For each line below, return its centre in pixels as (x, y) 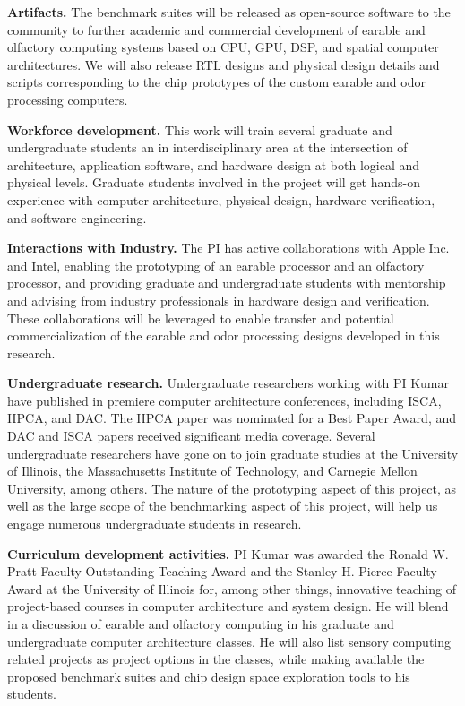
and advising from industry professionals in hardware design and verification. (219, 300)
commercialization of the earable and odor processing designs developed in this (224, 336)
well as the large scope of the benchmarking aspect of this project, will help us (223, 506)
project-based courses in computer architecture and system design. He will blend (228, 606)
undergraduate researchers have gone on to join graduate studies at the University (233, 453)
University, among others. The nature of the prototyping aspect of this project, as (232, 488)
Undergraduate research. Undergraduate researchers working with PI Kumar (228, 383)
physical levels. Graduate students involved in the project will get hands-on (214, 182)
